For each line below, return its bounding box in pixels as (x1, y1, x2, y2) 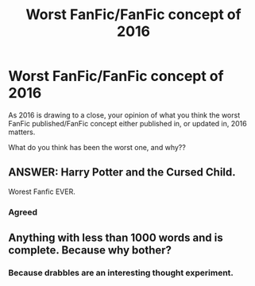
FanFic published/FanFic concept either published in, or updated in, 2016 (8, 118, 248, 128)
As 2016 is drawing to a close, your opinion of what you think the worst (8, 110, 241, 120)
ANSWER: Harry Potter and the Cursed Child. (8, 165, 236, 180)
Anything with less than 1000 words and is (8, 231, 224, 245)
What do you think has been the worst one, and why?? (8, 142, 187, 152)
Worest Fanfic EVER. (8, 187, 75, 196)
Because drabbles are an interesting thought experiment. (8, 267, 234, 278)
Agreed (8, 207, 38, 218)
